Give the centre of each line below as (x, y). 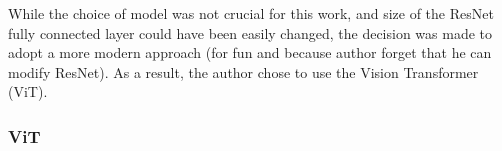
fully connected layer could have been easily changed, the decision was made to (250, 32)
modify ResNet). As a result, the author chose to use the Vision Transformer (243, 71)
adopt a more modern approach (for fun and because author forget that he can (250, 52)
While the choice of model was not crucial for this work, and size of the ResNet (251, 13)
